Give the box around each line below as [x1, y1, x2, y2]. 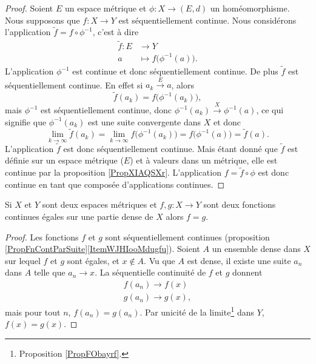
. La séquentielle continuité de [95, 266, 206, 279]
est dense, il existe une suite [187, 254, 291, 266]
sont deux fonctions [203, 198, 276, 211]
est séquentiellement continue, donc [41, 104, 172, 116]
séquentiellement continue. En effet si [5, 78, 143, 91]
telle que [33, 266, 66, 279]
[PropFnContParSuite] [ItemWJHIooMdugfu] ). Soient [5, 242, 200, 255]
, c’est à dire [92, 25, 139, 38]
